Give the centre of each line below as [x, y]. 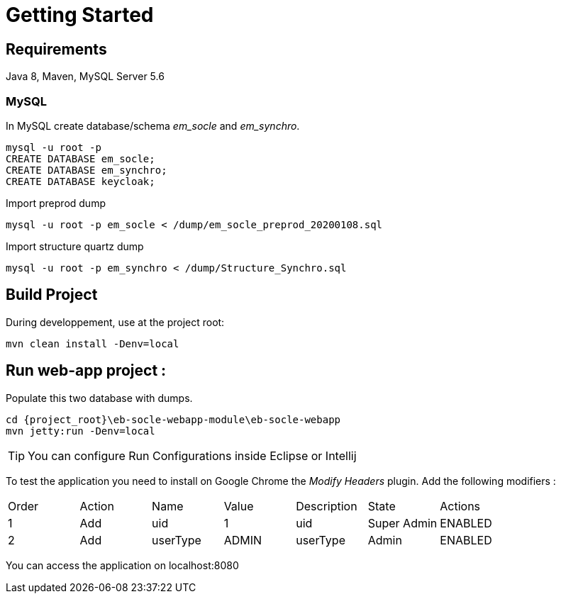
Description [327, 506]
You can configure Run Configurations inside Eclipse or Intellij [192, 455]
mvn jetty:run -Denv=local [80, 431]
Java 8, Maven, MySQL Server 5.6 [85, 77]
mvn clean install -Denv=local [93, 343]
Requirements [56, 49]
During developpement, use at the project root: [115, 322]
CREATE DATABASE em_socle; [80, 158]
